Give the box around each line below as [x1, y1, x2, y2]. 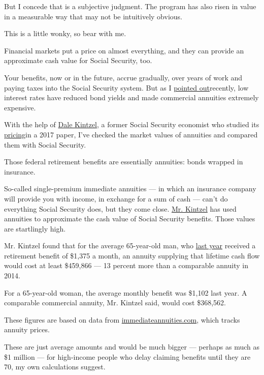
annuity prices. [4, 324, 50, 335]
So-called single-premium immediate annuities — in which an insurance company [4, 183, 256, 194]
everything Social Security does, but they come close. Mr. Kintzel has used [4, 203, 237, 214]
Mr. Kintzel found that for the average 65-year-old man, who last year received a [4, 240, 256, 251]
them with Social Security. [4, 139, 86, 150]
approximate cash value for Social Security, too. [4, 55, 152, 66]
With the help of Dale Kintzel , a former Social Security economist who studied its [4, 119, 259, 130]
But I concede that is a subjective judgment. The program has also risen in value [4, 1, 256, 11]
